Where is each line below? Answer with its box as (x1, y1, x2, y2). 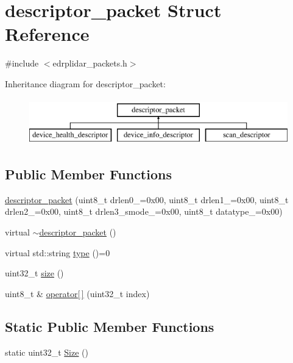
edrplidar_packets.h (52, 57, 127, 70)
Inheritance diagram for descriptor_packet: (5, 77, 166, 90)
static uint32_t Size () (5, 345, 88, 358)
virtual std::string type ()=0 (5, 246, 110, 259)
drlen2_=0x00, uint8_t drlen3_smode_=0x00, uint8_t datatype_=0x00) (5, 205, 283, 218)
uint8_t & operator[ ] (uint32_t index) (5, 287, 150, 300)
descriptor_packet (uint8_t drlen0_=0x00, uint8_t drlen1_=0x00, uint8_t (5, 193, 289, 206)
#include (5, 57, 39, 70)
